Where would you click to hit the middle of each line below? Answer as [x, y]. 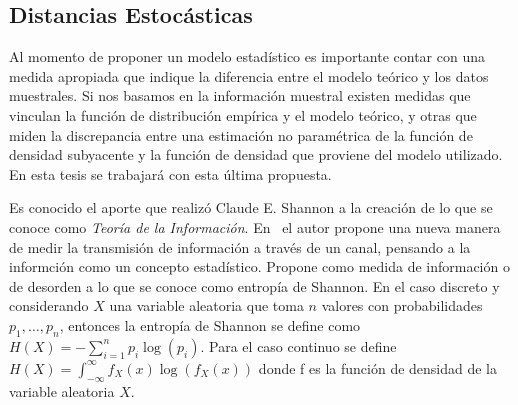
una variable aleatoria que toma [206, 305]
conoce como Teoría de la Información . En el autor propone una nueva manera [255, 226]
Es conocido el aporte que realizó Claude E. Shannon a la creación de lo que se [251, 207]
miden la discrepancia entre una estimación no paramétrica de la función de [241, 134]
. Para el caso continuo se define [298, 345]
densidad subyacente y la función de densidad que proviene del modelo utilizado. [256, 154]
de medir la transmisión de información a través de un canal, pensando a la [240, 246]
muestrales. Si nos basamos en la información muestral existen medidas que [240, 95]
